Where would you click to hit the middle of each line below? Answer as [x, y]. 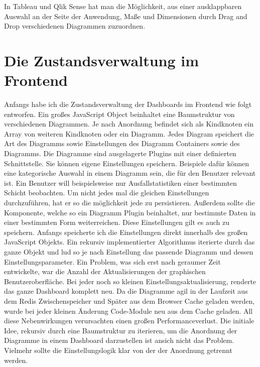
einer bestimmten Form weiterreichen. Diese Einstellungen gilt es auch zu [117, 222]
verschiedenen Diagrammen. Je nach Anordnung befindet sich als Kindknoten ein [129, 124]
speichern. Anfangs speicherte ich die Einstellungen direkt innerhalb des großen [126, 232]
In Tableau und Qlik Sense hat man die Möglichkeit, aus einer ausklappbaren [123, 6]
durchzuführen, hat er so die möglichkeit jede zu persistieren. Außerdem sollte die [129, 203]
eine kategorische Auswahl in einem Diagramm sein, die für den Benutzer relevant [130, 173]
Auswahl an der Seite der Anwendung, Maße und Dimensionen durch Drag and [126, 16]
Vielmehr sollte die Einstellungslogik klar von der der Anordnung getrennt [118, 350]
